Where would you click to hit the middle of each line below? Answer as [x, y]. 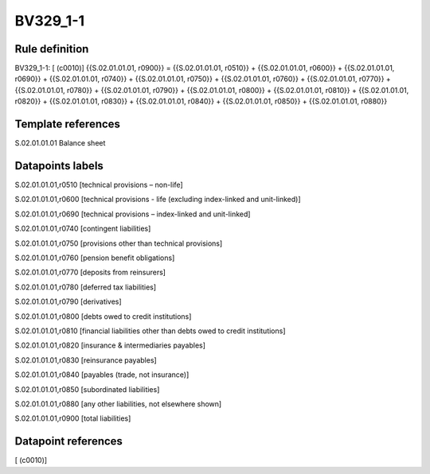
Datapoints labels [59, 166]
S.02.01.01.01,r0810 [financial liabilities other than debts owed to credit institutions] [150, 331]
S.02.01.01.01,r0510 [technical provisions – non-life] [99, 185]
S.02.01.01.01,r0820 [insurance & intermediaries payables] [110, 345]
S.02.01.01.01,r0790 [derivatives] [68, 301]
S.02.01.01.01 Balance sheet [60, 143]
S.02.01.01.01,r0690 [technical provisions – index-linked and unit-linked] [133, 214]
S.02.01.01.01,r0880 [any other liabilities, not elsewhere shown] [118, 404]
